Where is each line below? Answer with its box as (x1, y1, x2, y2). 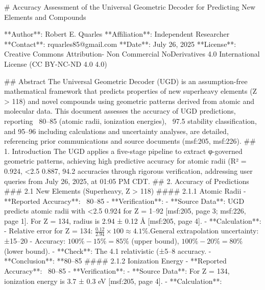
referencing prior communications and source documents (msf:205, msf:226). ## (4, 136, 256, 146)
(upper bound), (131, 235, 179, 246)
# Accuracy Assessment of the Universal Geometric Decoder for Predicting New (4, 2, 256, 12)
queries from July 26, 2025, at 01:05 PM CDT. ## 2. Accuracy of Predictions (4, 175, 249, 186)
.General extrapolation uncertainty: (148, 225, 259, 236)
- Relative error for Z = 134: (4, 225, 93, 236)
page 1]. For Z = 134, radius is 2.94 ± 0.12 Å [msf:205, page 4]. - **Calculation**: (4, 215, 261, 226)
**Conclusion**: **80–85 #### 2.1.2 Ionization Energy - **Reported (4, 255, 227, 266)
